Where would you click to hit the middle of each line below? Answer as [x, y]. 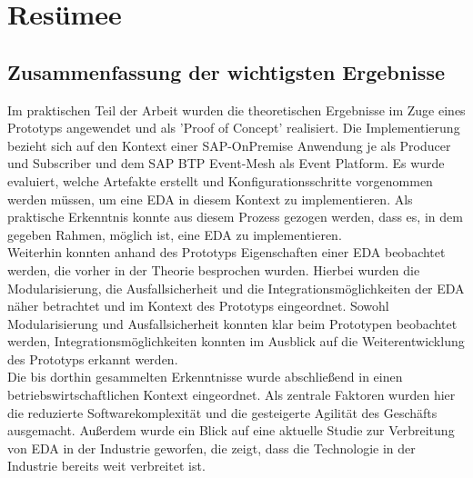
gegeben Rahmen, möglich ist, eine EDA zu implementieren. [175, 234]
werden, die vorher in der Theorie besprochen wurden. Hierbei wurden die [214, 269]
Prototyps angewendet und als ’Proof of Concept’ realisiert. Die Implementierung [234, 128]
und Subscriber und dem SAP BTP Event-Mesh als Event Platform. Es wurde [226, 163]
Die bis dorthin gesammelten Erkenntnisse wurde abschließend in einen [205, 377]
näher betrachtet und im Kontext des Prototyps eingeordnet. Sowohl [198, 306]
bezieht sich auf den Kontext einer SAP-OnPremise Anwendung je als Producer [229, 145]
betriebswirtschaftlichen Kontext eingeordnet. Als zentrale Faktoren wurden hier [231, 395]
